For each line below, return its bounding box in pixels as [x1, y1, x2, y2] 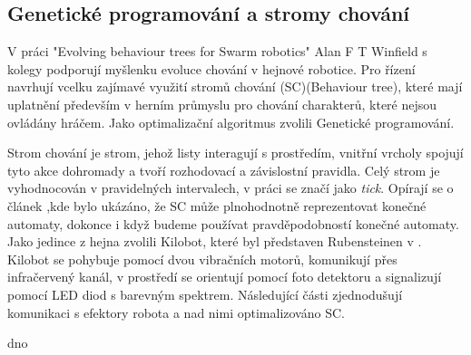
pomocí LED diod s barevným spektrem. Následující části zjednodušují [7, 284, 403, 303]
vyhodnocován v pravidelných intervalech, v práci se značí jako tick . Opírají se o [7, 178, 454, 197]
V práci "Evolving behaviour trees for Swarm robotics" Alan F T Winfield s [7, 42, 427, 61]
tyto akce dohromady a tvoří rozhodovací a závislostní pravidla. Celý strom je [7, 160, 440, 179]
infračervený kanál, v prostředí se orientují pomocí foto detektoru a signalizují [7, 267, 442, 286]
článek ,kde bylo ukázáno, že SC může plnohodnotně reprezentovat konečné [7, 196, 427, 215]
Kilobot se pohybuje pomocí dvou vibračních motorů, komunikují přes [7, 249, 397, 268]
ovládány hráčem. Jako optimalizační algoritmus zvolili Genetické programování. [7, 112, 455, 131]
